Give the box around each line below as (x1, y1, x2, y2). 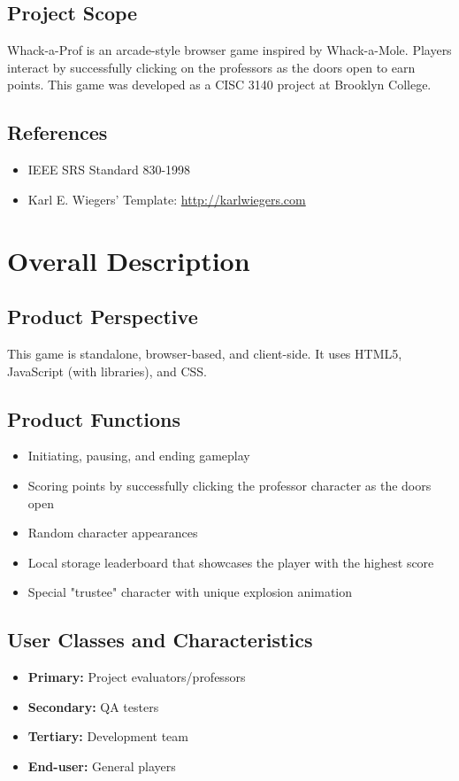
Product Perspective (7, 303, 198, 330)
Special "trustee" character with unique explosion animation (27, 583, 353, 601)
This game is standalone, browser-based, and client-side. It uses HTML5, (7, 344, 402, 362)
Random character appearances (27, 523, 198, 542)
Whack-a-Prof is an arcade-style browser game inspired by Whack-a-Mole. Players (7, 41, 452, 59)
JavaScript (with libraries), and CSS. (7, 361, 207, 380)
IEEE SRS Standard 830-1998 (27, 160, 191, 179)
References (7, 119, 108, 146)
